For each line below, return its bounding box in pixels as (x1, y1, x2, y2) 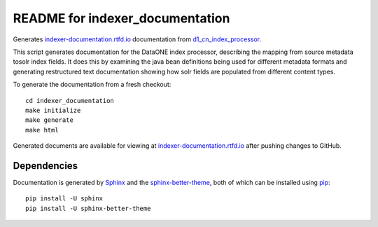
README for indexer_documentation (13, 11, 230, 26)
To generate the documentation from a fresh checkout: (13, 81, 171, 89)
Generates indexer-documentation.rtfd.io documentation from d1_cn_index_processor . (13, 35, 262, 43)
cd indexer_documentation (25, 97, 115, 104)
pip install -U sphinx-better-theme (25, 204, 151, 212)
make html (25, 126, 59, 134)
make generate (25, 116, 73, 124)
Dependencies (13, 160, 78, 172)
